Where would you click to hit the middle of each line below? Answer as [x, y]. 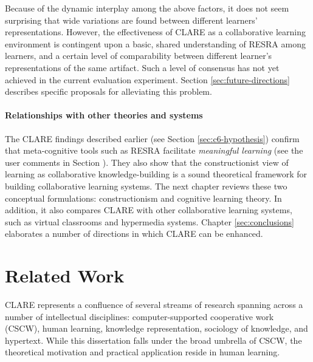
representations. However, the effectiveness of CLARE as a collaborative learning [155, 32]
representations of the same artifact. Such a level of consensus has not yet [142, 67]
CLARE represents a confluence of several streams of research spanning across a [154, 305]
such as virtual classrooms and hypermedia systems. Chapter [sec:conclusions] [150, 221]
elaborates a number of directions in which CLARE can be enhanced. [134, 234]
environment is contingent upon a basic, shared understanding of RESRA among [155, 43]
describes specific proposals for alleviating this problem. [108, 91]
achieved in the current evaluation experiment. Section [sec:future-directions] [147, 79]
